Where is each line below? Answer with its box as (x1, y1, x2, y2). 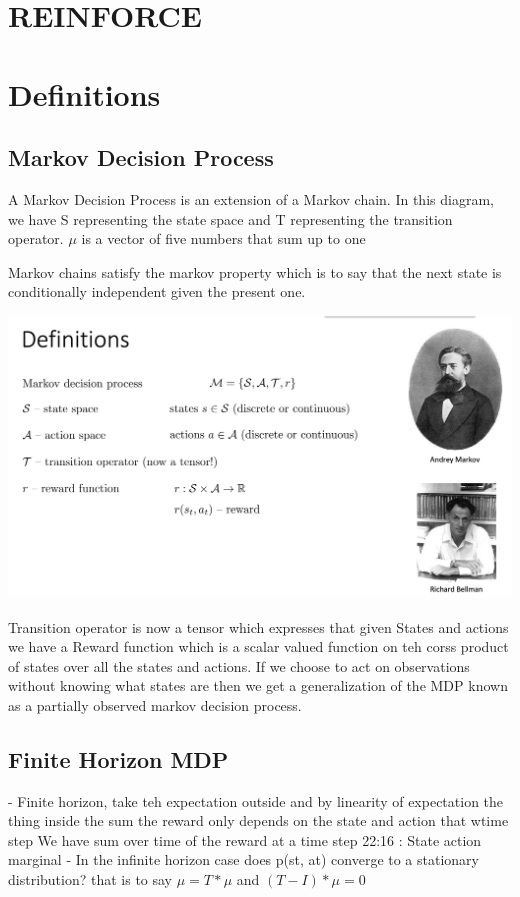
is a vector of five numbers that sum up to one (81, 228, 366, 249)
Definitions (8, 73, 161, 114)
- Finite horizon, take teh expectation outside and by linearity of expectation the (8, 790, 504, 811)
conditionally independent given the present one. (8, 281, 306, 302)
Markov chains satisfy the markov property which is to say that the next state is (8, 261, 502, 282)
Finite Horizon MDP (8, 743, 229, 774)
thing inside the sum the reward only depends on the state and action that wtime (8, 810, 509, 831)
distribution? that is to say (8, 869, 173, 890)
